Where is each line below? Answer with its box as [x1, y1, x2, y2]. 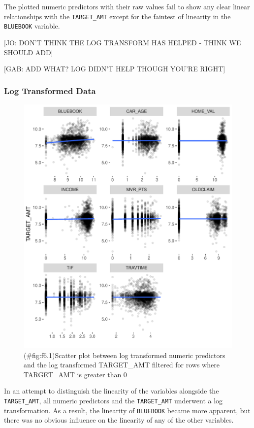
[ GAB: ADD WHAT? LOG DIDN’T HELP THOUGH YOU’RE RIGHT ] [4, 64, 225, 74]
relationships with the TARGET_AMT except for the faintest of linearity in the [4, 11, 231, 21]
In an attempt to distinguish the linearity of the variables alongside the [4, 386, 219, 396]
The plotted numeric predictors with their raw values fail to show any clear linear [4, 1, 250, 11]
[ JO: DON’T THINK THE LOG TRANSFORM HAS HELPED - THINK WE [4, 37, 241, 47]
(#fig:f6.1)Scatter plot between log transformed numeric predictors [24, 350, 225, 360]
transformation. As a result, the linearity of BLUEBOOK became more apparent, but [4, 405, 251, 415]
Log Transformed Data [4, 84, 96, 97]
